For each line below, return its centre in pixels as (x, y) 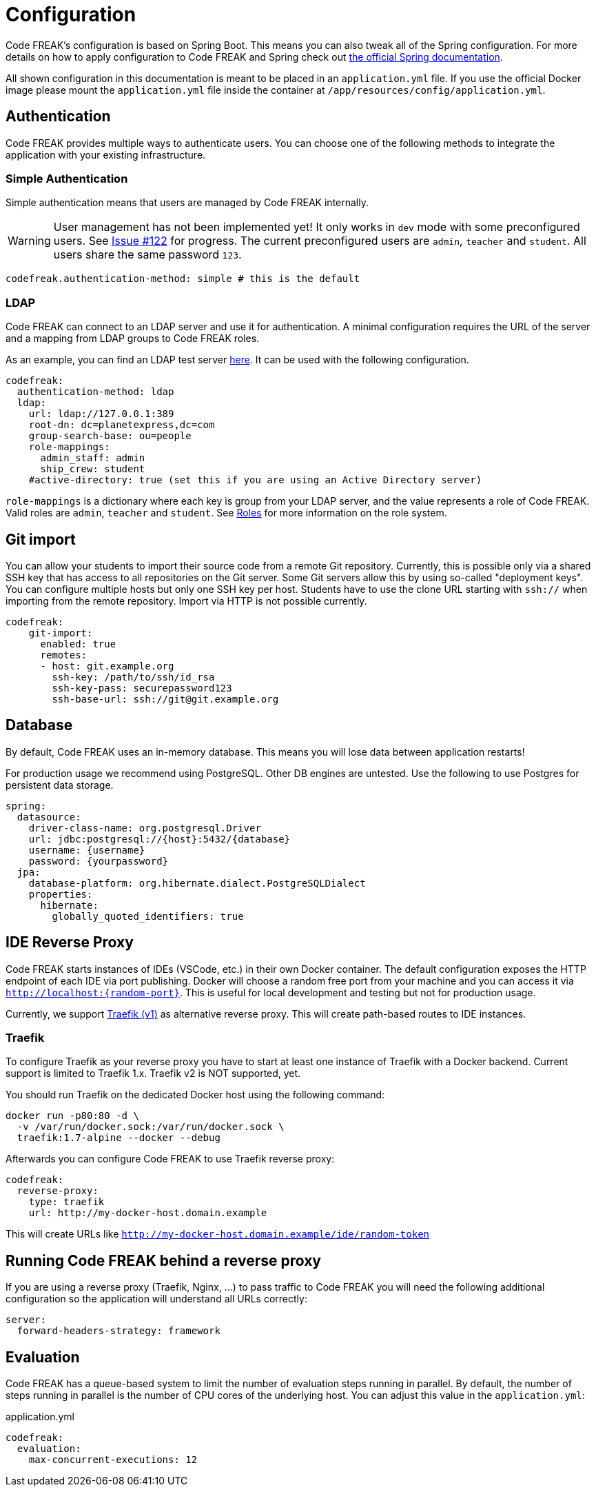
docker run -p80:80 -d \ (72, 1116)
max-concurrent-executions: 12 (113, 1460)
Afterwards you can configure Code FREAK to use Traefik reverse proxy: (170, 1159)
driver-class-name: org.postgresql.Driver (145, 828)
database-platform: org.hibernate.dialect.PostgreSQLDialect (197, 883)
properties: (61, 894)
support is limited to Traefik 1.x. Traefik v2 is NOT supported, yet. (153, 1073)
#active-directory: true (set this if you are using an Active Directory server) (255, 480)
